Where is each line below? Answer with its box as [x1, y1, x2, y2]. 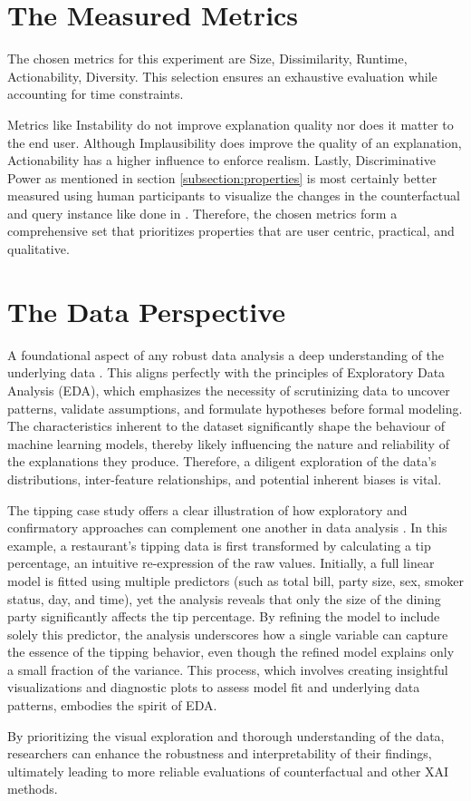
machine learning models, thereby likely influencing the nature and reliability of [7, 434, 449, 453]
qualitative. [7, 239, 70, 259]
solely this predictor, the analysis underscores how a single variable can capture [7, 624, 448, 643]
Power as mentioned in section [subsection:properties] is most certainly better [7, 168, 437, 187]
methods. [7, 779, 58, 798]
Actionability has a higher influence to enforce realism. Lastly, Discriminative [7, 151, 436, 170]
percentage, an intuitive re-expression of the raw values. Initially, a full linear [7, 553, 435, 572]
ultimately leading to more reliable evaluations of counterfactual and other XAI [7, 761, 449, 780]
